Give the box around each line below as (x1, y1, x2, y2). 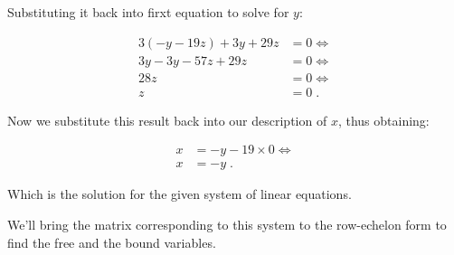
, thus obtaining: (337, 110, 430, 129)
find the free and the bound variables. (7, 232, 216, 251)
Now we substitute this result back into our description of (7, 110, 327, 129)
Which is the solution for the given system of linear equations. (7, 184, 352, 203)
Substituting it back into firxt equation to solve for (7, 3, 289, 21)
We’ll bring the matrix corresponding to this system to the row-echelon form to (7, 214, 447, 233)
